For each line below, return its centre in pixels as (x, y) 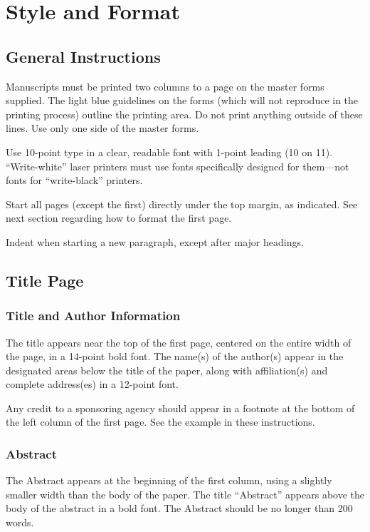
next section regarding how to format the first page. (119, 218)
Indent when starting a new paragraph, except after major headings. (155, 241)
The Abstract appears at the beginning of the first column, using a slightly (169, 480)
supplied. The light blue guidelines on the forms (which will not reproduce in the (182, 100)
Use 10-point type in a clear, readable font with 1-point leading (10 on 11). (169, 152)
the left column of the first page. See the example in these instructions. (160, 422)
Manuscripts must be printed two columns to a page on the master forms (165, 86)
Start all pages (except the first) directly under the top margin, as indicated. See (182, 204)
